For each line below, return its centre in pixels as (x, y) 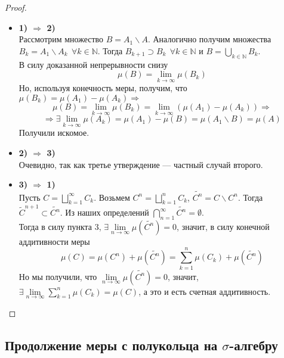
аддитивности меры (54, 241)
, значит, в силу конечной (223, 226)
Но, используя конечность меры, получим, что (103, 88)
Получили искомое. (54, 133)
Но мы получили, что (58, 276)
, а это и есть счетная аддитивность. (205, 291)
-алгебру (254, 345)
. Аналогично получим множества (209, 39)
